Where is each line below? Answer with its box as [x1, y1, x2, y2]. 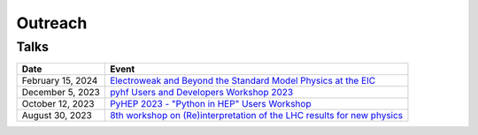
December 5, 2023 [21, 86, 101, 99]
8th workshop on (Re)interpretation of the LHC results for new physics [109, 109, 404, 122]
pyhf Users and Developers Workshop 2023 [109, 86, 294, 99]
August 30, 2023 [21, 109, 92, 122]
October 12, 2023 [21, 98, 95, 110]
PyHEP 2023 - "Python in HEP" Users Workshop [109, 98, 312, 110]
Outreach [16, 13, 88, 33]
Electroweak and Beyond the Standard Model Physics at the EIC [109, 75, 376, 87]
